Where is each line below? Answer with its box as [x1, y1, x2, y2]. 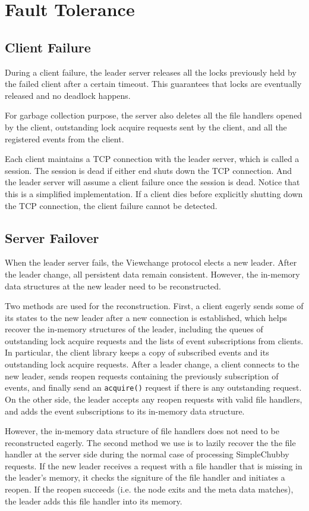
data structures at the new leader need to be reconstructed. [5, 279, 222, 292]
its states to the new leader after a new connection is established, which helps [5, 311, 288, 323]
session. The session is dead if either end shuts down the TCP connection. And [5, 164, 292, 176]
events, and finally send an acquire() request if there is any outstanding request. [5, 381, 302, 394]
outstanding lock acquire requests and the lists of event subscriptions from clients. [5, 334, 304, 347]
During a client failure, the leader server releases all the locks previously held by [5, 66, 297, 78]
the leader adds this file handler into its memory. [5, 494, 182, 507]
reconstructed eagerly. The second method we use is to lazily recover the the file [5, 436, 296, 448]
